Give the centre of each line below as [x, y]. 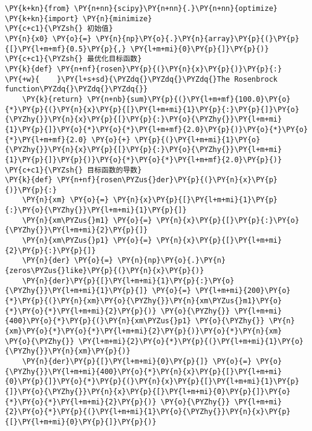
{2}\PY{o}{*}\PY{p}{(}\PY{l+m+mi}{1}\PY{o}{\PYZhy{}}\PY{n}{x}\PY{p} [148, 412]
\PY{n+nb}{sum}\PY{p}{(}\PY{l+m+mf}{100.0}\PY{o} [189, 99]
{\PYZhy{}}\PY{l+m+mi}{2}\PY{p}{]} [76, 230]
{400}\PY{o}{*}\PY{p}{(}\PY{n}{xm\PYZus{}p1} [98, 321]
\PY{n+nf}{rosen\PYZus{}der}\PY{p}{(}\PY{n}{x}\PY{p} [167, 180]
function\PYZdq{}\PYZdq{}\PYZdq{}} [76, 89]
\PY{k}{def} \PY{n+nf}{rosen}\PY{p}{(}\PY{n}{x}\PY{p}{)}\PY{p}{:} [144, 69]
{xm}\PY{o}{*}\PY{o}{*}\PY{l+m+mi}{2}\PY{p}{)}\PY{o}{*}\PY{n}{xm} [144, 331]
